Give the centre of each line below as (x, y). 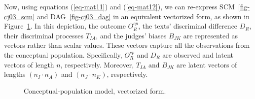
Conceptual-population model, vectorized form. (95, 90)
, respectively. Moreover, (97, 64)
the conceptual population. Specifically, (63, 54)
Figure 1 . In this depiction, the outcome (65, 26)
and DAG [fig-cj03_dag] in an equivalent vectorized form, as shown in (143, 16)
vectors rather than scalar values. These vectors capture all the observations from (127, 45)
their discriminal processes (44, 35)
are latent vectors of (207, 64)
